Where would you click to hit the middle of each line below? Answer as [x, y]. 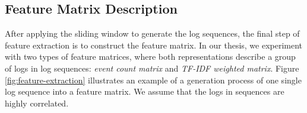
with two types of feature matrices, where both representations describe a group [150, 56]
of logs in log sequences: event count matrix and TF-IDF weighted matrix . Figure [152, 68]
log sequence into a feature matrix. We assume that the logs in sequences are [145, 91]
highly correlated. [37, 103]
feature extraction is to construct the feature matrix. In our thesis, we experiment [154, 45]
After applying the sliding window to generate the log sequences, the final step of [152, 33]
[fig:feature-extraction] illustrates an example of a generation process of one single [153, 80]
